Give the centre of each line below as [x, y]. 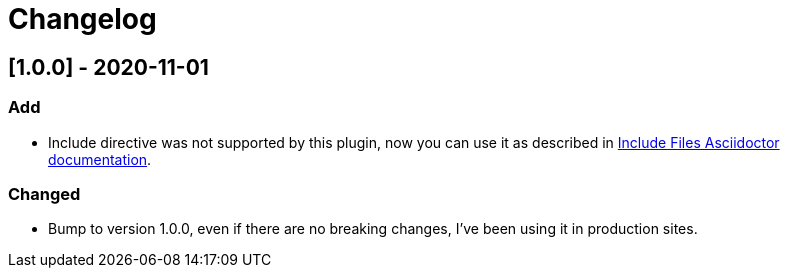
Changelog [82, 19]
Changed [44, 193]
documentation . [100, 159]
